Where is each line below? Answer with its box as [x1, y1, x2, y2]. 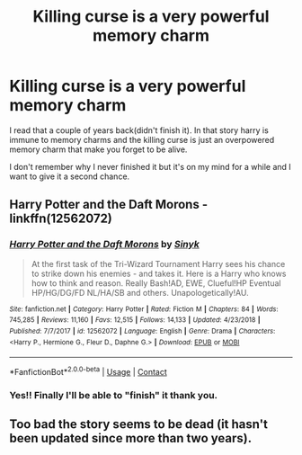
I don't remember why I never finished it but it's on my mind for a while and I [9, 161, 292, 172]
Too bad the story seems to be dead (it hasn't [9, 416, 268, 433]
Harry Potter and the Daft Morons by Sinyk [9, 238, 200, 251]
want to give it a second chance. [9, 171, 130, 182]
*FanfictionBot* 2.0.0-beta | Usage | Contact [9, 365, 168, 377]
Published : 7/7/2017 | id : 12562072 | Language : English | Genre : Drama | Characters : [9, 326, 276, 335]
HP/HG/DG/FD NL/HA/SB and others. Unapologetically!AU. [31, 287, 249, 298]
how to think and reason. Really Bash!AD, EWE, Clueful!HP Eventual [31, 277, 281, 289]
